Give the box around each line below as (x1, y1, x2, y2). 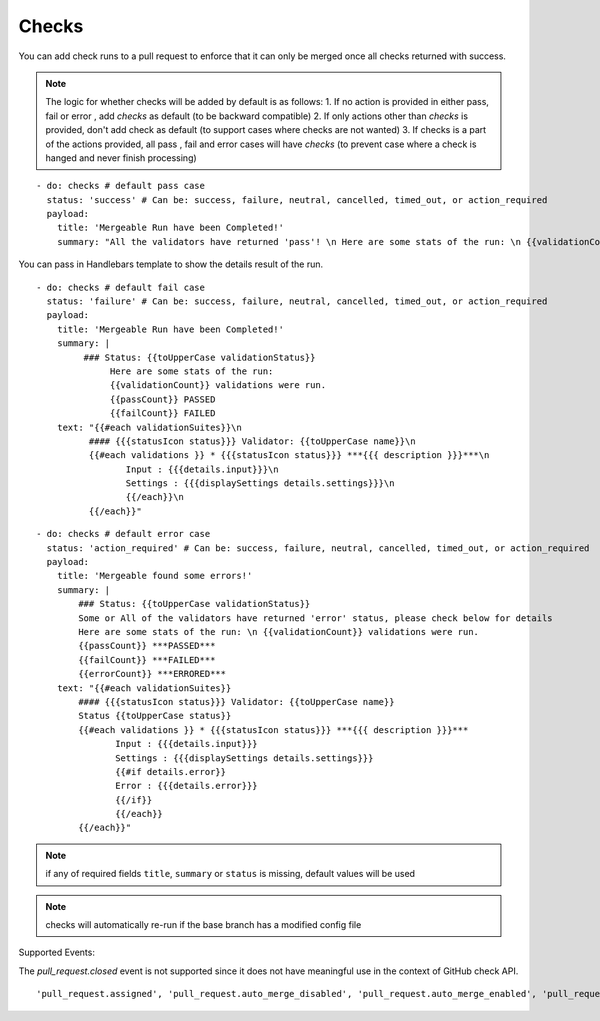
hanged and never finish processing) (45, 151, 197, 164)
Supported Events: (18, 946, 95, 959)
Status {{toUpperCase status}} (78, 710, 232, 722)
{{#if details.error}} (115, 766, 227, 777)
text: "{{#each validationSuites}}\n (56, 421, 242, 433)
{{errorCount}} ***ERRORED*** (78, 668, 227, 680)
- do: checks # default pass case (36, 180, 205, 192)
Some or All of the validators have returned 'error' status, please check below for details (78, 612, 554, 624)
